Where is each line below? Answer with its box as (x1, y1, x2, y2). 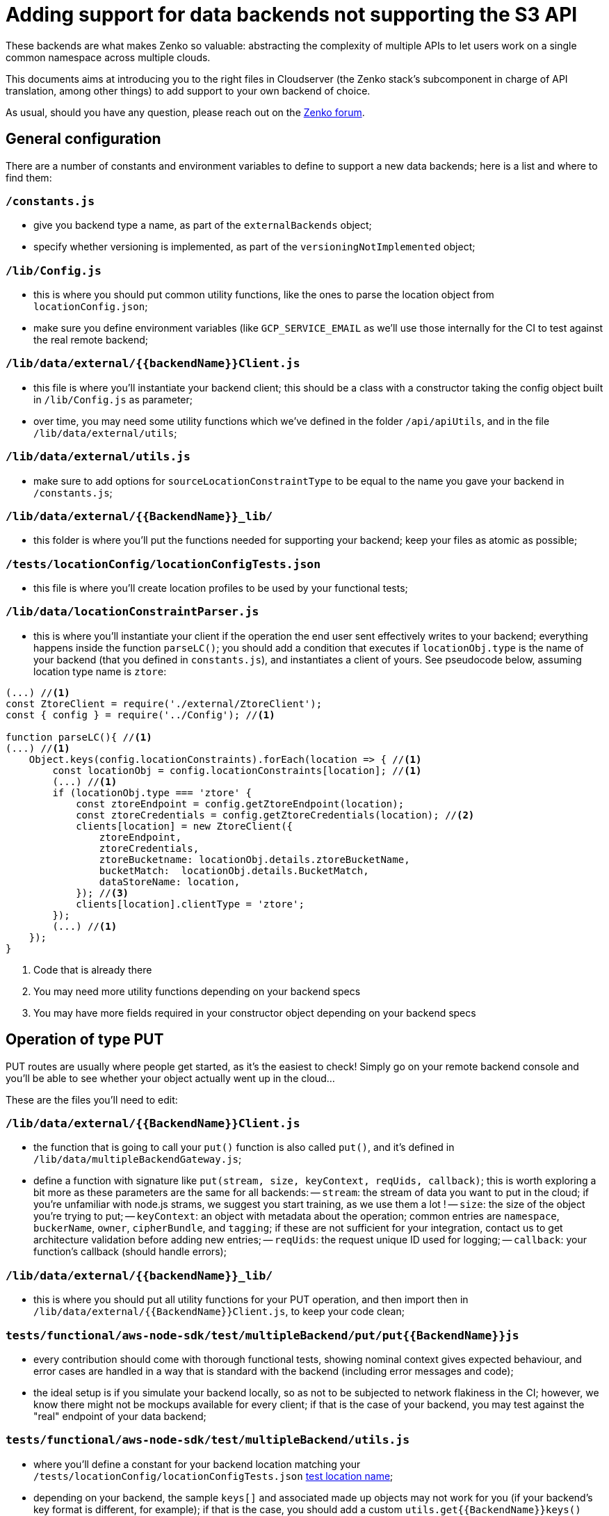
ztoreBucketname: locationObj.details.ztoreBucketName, (99, 853, 410, 865)
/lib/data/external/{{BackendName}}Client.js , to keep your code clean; (33, 1305, 405, 1318)
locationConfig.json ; (33, 300, 148, 313)
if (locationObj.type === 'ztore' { (52, 787, 252, 798)
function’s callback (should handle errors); (33, 1245, 227, 1258)
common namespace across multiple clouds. (6, 51, 211, 63)
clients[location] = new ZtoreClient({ (76, 820, 293, 832)
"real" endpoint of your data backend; (33, 1410, 206, 1422)
